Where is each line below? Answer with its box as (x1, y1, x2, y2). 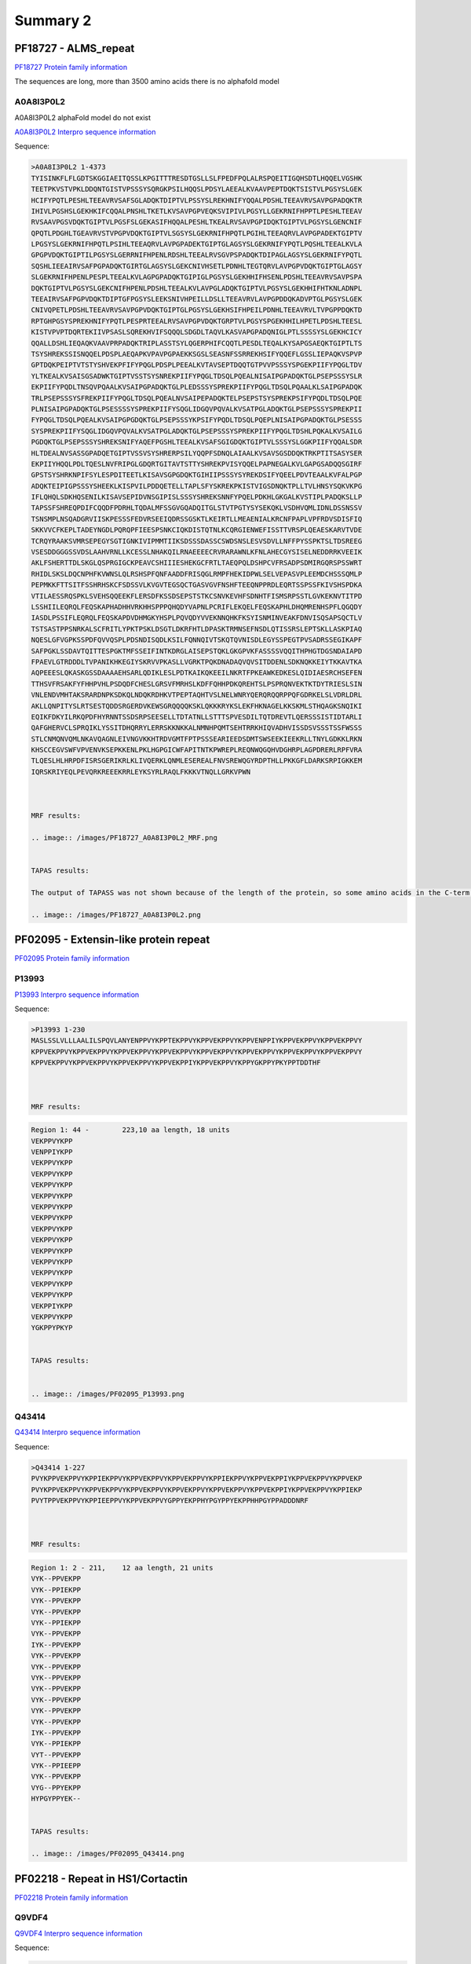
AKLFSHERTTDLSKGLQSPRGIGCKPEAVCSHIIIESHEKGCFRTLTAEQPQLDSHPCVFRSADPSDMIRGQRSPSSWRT (31, 559, 363, 567)
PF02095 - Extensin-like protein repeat (14, 933, 210, 947)
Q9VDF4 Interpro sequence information (14, 1929, 143, 1938)
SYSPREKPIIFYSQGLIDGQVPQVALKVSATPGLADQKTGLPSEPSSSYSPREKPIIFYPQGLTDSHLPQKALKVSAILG (31, 427, 363, 435)
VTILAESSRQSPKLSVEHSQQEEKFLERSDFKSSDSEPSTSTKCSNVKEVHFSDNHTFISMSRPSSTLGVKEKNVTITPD (31, 592, 363, 600)
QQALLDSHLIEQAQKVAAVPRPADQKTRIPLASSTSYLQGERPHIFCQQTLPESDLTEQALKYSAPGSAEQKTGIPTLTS (31, 339, 363, 347)
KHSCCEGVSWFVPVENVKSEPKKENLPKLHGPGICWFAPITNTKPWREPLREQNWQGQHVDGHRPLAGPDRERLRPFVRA (31, 746, 363, 754)
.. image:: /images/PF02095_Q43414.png (31, 1849, 184, 1858)
